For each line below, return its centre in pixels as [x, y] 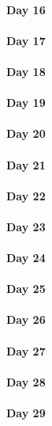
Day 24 [26, 258]
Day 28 [26, 381]
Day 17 [26, 40]
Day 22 [26, 195]
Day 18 [26, 71]
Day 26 [26, 319]
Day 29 [26, 413]
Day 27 [26, 350]
